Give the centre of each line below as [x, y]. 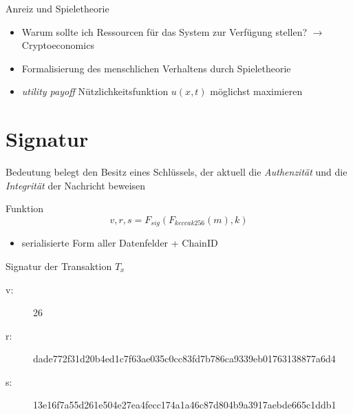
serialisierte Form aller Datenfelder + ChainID [120, 243]
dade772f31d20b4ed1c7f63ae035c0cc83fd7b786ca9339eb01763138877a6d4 [184, 359]
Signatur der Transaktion [59, 266]
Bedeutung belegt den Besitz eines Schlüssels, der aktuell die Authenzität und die [176, 172]
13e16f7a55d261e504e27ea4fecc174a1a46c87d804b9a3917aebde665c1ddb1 [185, 405]
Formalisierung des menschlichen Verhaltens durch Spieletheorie [156, 68]
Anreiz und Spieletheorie [57, 8]
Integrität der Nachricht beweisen [76, 185]
